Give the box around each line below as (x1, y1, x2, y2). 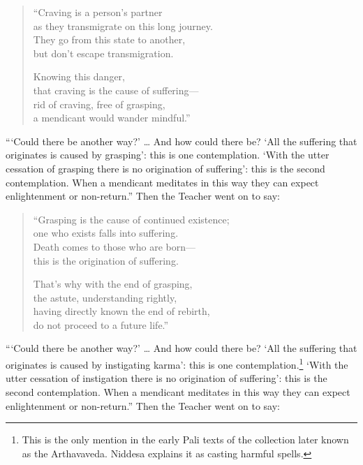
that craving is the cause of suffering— (33, 82, 199, 97)
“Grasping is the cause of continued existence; (33, 212, 230, 226)
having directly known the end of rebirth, (33, 304, 210, 318)
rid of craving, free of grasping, (33, 96, 165, 111)
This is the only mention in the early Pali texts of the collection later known (22, 432, 349, 447)
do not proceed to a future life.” (33, 317, 169, 332)
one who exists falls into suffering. (33, 226, 179, 240)
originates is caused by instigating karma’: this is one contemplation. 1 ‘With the (6, 355, 348, 371)
